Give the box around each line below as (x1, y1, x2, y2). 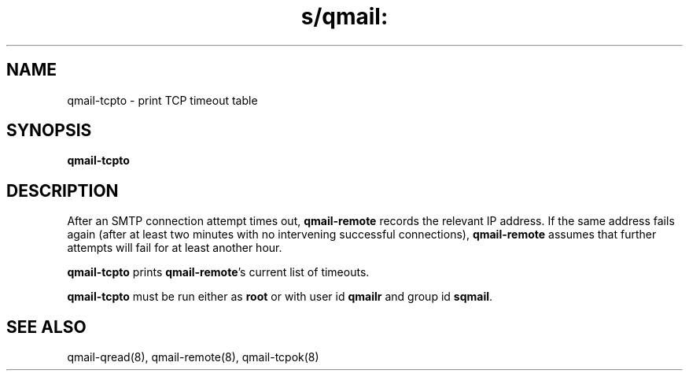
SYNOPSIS (6, 120, 92, 141)
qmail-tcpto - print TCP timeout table (67, 93, 258, 107)
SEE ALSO (6, 316, 87, 337)
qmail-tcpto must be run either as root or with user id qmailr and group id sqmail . (67, 290, 493, 304)
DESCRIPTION (6, 180, 119, 201)
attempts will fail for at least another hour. (67, 241, 282, 255)
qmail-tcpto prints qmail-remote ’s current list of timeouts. (67, 265, 370, 279)
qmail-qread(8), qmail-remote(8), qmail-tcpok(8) (67, 350, 319, 364)
